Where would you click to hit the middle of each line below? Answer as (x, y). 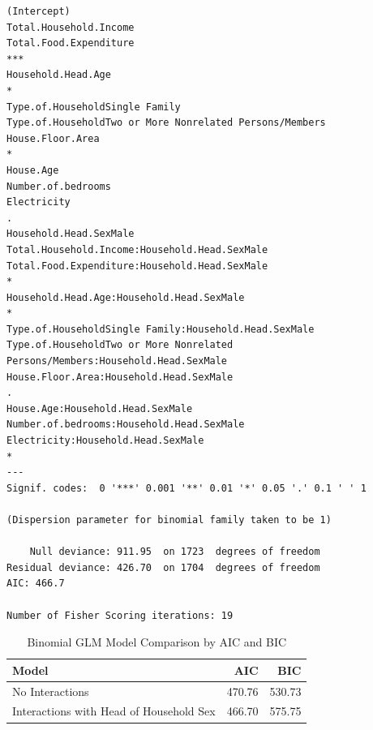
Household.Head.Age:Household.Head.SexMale (126, 297)
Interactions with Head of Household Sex (114, 711)
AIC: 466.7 (36, 584)
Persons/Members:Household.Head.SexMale (117, 361)
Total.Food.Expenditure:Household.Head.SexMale (137, 266)
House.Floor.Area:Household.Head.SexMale (120, 377)
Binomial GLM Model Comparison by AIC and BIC (157, 642)
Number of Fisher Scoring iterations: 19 (120, 615)
